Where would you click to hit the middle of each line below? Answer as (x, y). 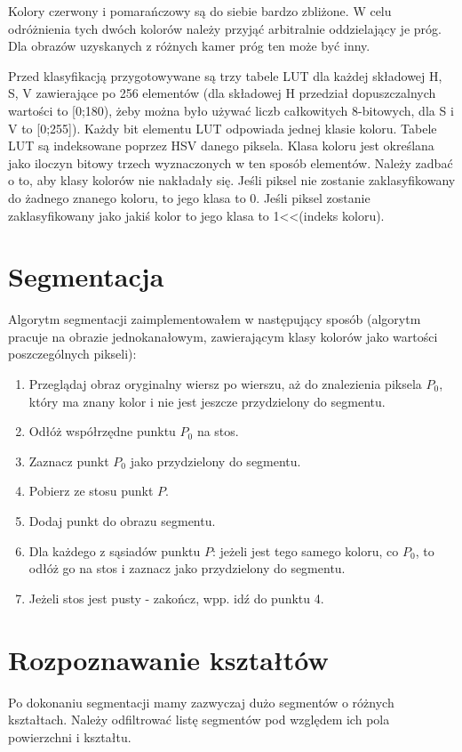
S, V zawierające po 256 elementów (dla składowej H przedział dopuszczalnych (222, 93)
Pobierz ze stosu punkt (91, 491)
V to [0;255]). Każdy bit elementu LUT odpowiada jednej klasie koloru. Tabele (223, 128)
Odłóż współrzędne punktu (102, 431)
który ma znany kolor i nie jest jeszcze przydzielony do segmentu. (207, 401)
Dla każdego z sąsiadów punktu (115, 550)
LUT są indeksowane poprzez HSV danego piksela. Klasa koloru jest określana (221, 146)
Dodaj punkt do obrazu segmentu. (122, 521)
